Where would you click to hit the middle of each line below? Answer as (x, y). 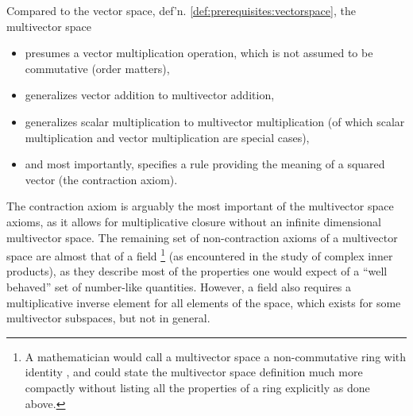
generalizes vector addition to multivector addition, (150, 95)
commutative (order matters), (97, 68)
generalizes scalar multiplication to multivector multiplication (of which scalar (215, 121)
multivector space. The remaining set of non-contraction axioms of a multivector (202, 237)
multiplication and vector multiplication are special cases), (167, 137)
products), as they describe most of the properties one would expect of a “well (197, 271)
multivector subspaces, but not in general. (108, 318)
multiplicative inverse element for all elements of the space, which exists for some (204, 302)
